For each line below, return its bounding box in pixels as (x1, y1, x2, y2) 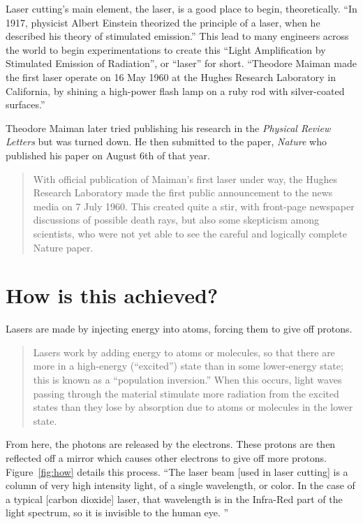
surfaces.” (6, 97, 45, 112)
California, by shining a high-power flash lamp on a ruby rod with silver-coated (6, 83, 345, 98)
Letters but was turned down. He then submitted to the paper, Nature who (6, 134, 327, 149)
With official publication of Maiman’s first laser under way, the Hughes (33, 171, 338, 186)
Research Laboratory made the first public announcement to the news (33, 185, 333, 200)
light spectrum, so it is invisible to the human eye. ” (6, 505, 229, 520)
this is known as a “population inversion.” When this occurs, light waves (33, 372, 342, 386)
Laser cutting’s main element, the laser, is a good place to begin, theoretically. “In (6, 1, 357, 15)
